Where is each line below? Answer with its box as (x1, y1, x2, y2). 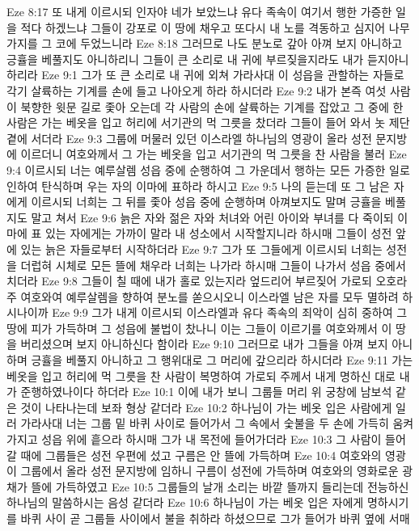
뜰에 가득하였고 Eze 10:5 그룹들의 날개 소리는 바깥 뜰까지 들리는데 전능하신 (31, 478, 409, 495)
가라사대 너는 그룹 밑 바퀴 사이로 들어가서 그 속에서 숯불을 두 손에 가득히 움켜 (20, 415, 414, 432)
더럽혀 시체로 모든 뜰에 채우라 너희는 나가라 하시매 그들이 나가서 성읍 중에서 (20, 256, 406, 273)
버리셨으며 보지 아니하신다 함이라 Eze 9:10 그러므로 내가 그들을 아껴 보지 (20, 335, 388, 352)
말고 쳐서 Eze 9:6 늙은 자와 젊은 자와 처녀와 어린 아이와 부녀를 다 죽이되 (31, 209, 394, 225)
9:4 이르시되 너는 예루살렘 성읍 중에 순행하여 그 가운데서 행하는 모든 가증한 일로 (6, 161, 410, 178)
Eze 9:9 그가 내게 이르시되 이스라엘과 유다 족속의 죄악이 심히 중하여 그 (52, 304, 408, 321)
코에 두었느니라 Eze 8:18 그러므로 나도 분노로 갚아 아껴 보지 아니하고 (55, 35, 403, 52)
